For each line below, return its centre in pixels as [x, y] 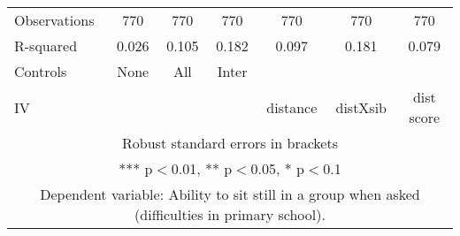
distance [292, 107]
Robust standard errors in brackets [230, 143]
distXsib [361, 107]
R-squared [46, 46]
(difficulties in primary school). [230, 214]
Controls [41, 71]
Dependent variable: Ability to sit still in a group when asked [230, 194]
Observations [54, 20]
